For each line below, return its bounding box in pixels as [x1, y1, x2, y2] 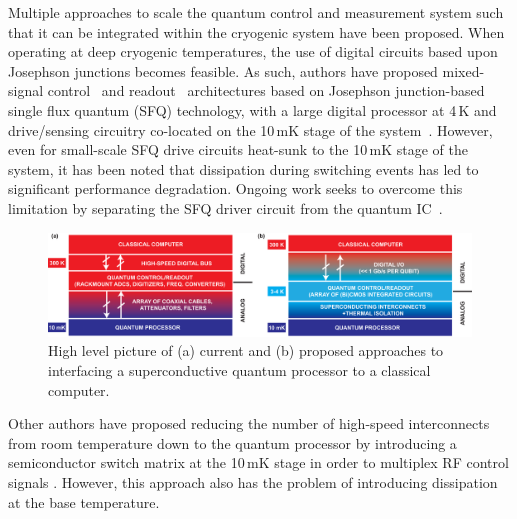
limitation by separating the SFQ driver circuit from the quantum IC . [8, 197, 443, 218]
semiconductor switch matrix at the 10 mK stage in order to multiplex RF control [8, 452, 509, 473]
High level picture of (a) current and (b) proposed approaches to [48, 340, 444, 361]
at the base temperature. [8, 491, 160, 512]
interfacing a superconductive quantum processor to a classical [48, 360, 431, 381]
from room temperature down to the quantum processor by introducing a [8, 432, 457, 453]
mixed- [442, 60, 485, 81]
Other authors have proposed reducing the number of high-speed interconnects [8, 413, 490, 434]
